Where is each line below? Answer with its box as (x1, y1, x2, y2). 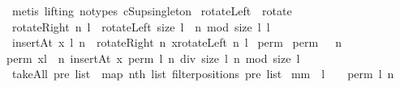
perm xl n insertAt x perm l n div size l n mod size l (6, 49, 300, 66)
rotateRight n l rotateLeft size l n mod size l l (11, 18, 270, 35)
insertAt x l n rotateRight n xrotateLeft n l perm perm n (11, 34, 342, 51)
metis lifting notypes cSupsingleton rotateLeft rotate (11, 2, 292, 19)
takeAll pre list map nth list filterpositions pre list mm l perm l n (11, 65, 394, 82)
